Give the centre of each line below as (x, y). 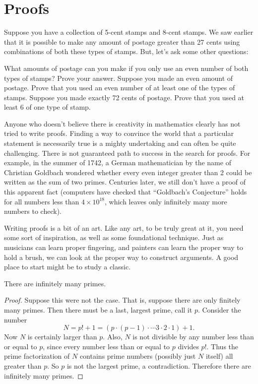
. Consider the (219, 309)
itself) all (219, 356)
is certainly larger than (62, 337)
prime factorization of (37, 356)
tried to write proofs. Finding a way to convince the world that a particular (119, 133)
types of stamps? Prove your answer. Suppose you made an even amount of (119, 78)
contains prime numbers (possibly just (138, 356)
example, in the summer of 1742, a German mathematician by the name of (118, 162)
